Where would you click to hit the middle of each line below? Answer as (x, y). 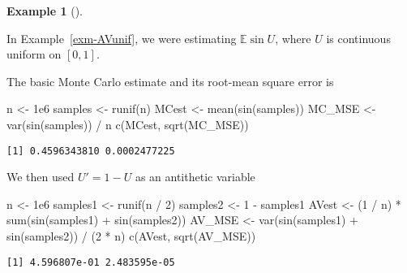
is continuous (358, 38)
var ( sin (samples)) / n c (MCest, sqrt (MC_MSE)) (128, 124)
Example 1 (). (45, 11)
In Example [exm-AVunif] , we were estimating (122, 38)
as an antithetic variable (195, 177)
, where (293, 38)
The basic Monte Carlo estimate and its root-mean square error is (170, 81)
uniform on (34, 54)
